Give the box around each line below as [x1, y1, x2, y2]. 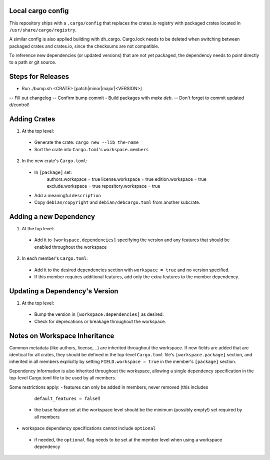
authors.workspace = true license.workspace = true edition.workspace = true [46, 176, 207, 182]
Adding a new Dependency [9, 213, 95, 221]
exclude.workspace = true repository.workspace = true [46, 183, 160, 189]
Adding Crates [9, 115, 55, 123]
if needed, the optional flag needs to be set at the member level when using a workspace [34, 436, 222, 442]
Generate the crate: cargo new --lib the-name [34, 139, 139, 145]
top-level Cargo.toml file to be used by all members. [9, 375, 116, 381]
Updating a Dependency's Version [9, 287, 118, 295]
